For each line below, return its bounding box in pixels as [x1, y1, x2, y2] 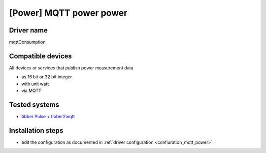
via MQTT [21, 88, 42, 93]
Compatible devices [9, 52, 72, 60]
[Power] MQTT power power [9, 7, 128, 18]
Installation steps [9, 126, 64, 135]
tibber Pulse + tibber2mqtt [21, 114, 75, 120]
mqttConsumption [9, 39, 46, 45]
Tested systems [9, 100, 59, 109]
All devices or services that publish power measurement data [9, 64, 133, 71]
